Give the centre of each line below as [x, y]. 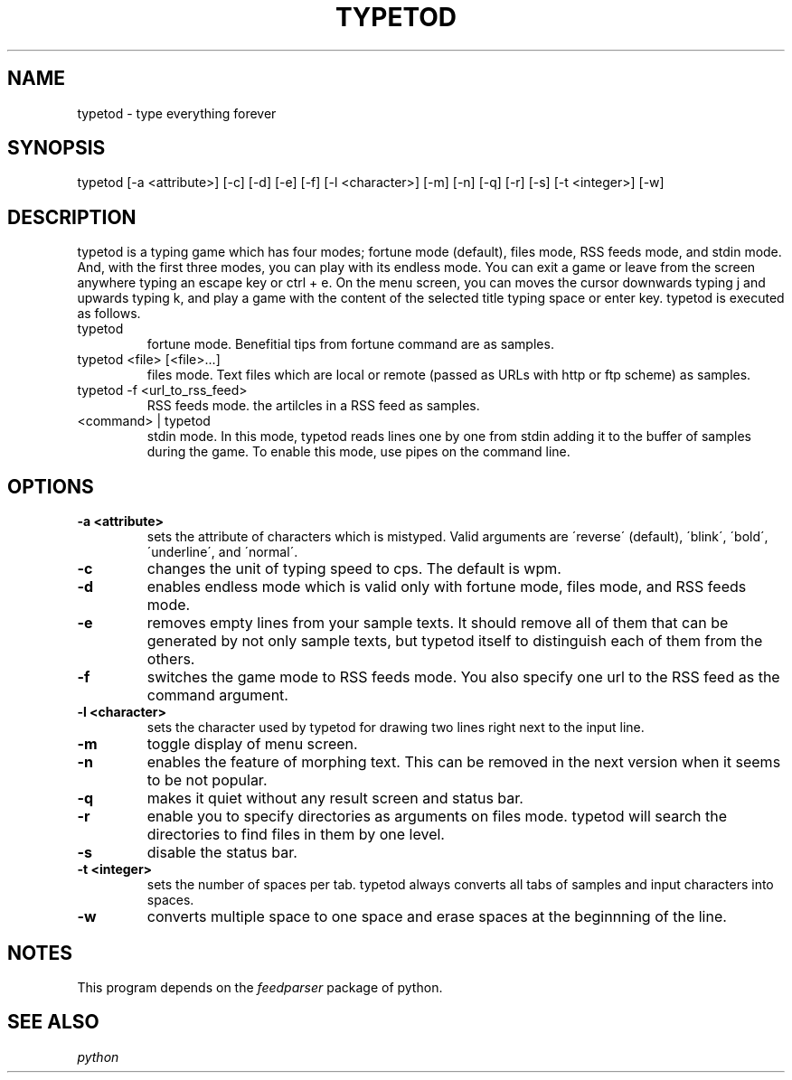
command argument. [217, 695]
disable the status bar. [222, 853]
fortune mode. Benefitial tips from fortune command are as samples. [350, 344]
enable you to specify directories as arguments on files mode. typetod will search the [437, 817]
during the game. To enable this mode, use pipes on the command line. [358, 452]
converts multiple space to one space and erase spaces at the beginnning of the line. [437, 917]
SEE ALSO [53, 1022]
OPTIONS [51, 486]
